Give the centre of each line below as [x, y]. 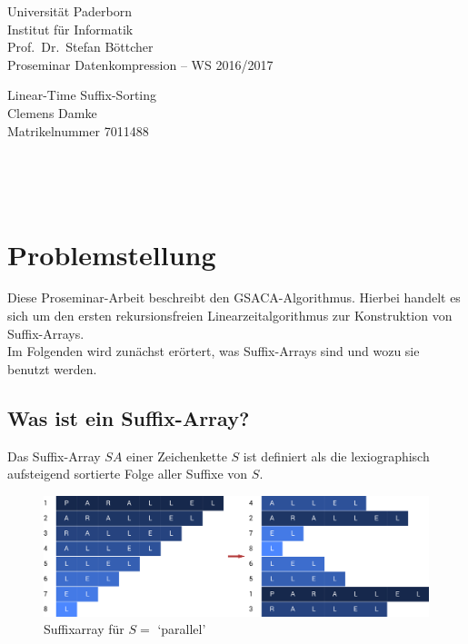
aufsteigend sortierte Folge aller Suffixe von [128, 474]
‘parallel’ [182, 629]
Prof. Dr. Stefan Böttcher [80, 47]
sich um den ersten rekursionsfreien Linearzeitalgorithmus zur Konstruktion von [230, 316]
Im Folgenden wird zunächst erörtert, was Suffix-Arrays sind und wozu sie [214, 351]
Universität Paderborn [70, 11]
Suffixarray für [84, 629]
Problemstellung [112, 254]
